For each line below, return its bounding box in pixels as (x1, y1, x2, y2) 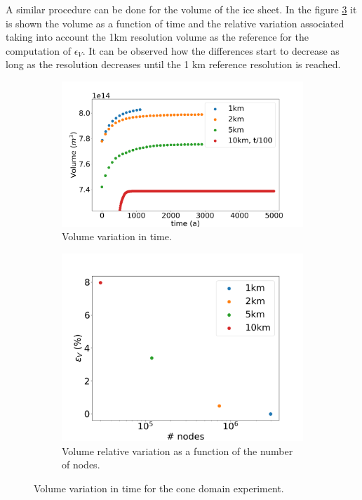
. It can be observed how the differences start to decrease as (82, 43, 340, 58)
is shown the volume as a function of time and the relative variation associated (6, 15, 344, 30)
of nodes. (62, 457, 100, 472)
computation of (6, 43, 71, 58)
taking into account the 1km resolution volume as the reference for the (6, 29, 309, 44)
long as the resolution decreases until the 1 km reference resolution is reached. (6, 57, 341, 72)
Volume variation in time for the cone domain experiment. (34, 480, 284, 495)
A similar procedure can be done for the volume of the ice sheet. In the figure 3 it (6, 2, 357, 16)
